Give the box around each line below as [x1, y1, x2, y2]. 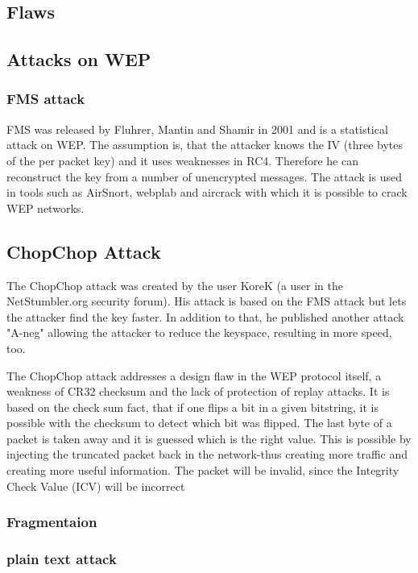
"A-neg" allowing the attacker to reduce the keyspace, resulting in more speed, [6, 324, 392, 341]
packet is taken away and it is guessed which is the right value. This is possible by [6, 430, 412, 446]
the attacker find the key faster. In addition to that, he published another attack [6, 308, 404, 325]
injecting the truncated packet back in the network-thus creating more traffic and [6, 446, 408, 463]
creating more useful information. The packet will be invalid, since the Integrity [6, 462, 399, 479]
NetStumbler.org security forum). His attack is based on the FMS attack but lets [6, 293, 407, 309]
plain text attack [6, 549, 117, 569]
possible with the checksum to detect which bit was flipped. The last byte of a [6, 414, 392, 431]
